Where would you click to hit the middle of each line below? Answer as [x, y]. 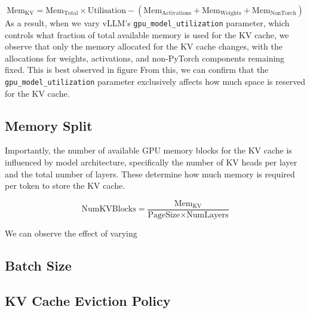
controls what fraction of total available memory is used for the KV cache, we [147, 34]
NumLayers [208, 215]
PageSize [164, 215]
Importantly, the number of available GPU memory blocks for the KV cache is [148, 150]
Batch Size [38, 265]
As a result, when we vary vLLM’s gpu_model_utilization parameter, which [147, 23]
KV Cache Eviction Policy [88, 300]
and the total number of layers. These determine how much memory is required [150, 174]
